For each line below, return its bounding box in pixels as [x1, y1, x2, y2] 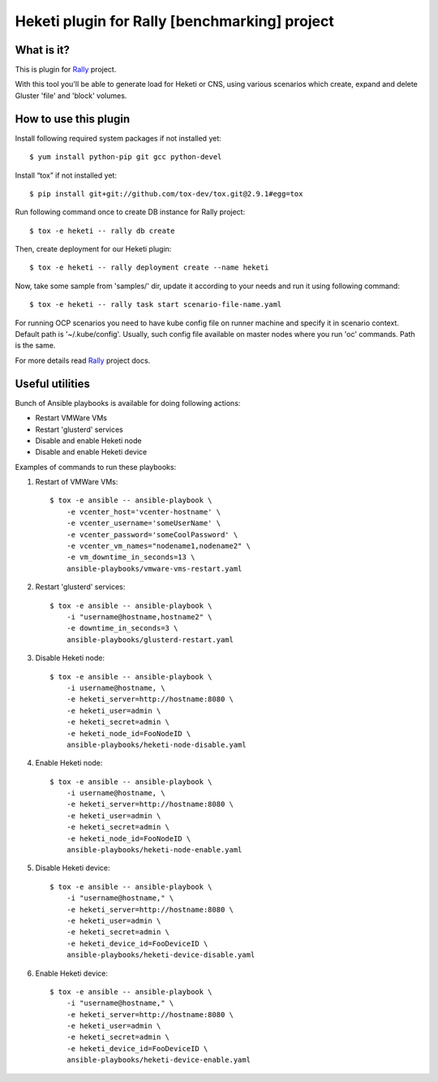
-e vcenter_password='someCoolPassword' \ [66, 530, 238, 539]
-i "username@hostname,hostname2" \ [66, 612, 213, 621]
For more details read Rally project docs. [15, 356, 151, 365]
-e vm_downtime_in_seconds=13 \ [66, 553, 195, 562]
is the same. [15, 341, 56, 351]
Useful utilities [15, 377, 91, 390]
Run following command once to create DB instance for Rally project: [15, 207, 246, 217]
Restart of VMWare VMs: [35, 477, 118, 487]
